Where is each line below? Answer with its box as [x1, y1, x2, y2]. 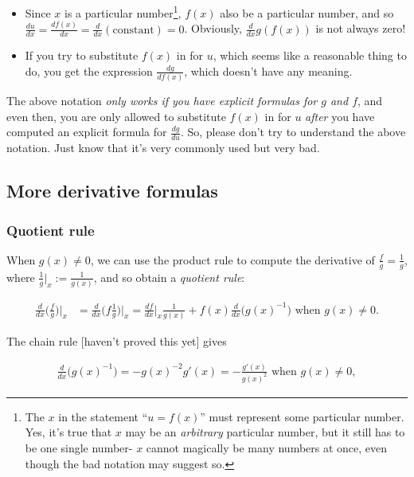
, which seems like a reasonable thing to [213, 47, 407, 64]
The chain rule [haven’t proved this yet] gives [6, 332, 227, 349]
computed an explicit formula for [6, 123, 167, 140]
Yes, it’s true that [25, 424, 112, 440]
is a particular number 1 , [64, 2, 182, 21]
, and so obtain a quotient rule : [93, 268, 245, 285]
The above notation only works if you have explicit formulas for [6, 92, 318, 109]
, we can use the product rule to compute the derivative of [90, 251, 375, 268]
